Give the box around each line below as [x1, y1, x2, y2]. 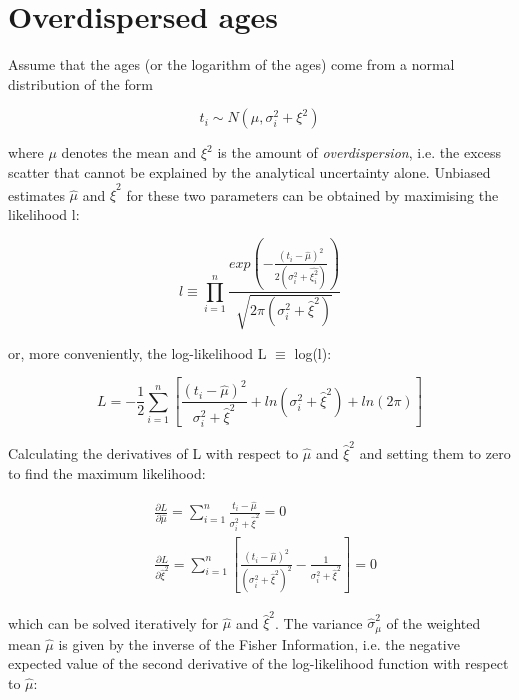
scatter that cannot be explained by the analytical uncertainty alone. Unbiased [8, 161, 491, 182]
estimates [8, 184, 65, 205]
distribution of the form [8, 73, 153, 94]
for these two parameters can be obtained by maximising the [126, 184, 499, 205]
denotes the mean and [61, 142, 197, 163]
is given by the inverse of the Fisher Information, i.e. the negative [58, 633, 460, 654]
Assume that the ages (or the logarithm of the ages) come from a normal [8, 54, 455, 75]
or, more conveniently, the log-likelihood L [8, 342, 267, 363]
